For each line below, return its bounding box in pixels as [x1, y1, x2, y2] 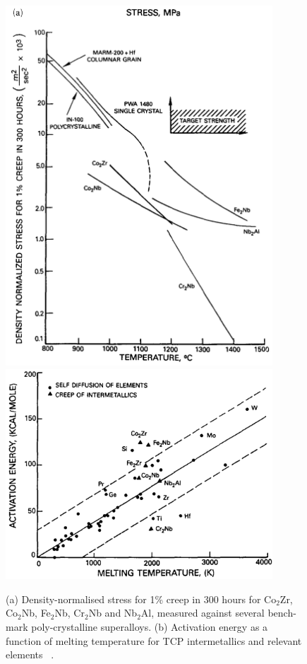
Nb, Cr [54, 605, 85, 620]
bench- [267, 605, 296, 620]
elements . [6, 647, 54, 662]
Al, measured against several [140, 605, 265, 620]
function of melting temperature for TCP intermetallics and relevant [6, 633, 302, 648]
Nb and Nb [88, 605, 138, 620]
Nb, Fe [21, 605, 51, 620]
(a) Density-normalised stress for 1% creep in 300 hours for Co [6, 591, 277, 606]
